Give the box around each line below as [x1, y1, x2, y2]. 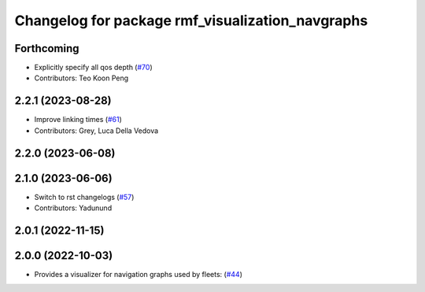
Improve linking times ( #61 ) [34, 115, 122, 124]
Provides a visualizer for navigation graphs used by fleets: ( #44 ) [34, 269, 243, 279]
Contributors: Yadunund [34, 203, 113, 213]
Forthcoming [14, 42, 79, 55]
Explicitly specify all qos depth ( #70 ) [34, 63, 153, 72]
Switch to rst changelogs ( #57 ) [34, 192, 135, 201]
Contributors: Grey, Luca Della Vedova [34, 126, 159, 135]
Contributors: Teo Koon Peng [34, 73, 129, 83]
